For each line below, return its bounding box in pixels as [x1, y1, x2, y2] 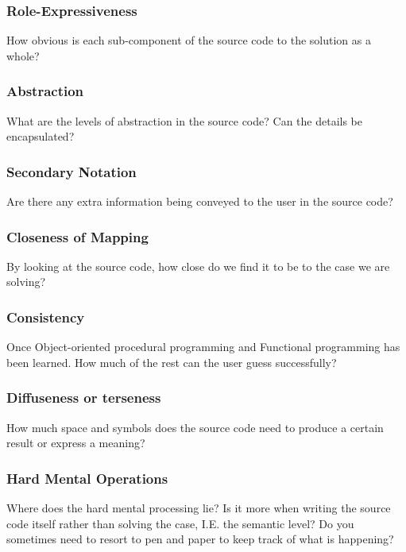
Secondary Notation [6, 161, 137, 181]
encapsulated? [6, 128, 75, 145]
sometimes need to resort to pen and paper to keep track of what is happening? [6, 531, 394, 547]
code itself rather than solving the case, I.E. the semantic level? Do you [6, 515, 354, 531]
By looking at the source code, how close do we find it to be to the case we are [6, 257, 390, 274]
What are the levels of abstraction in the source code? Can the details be [6, 112, 362, 129]
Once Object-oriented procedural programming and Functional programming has [6, 338, 400, 355]
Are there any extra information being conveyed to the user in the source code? [6, 193, 393, 210]
